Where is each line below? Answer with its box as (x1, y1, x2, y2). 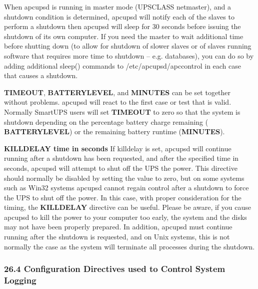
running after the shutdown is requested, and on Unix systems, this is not (4, 231, 230, 242)
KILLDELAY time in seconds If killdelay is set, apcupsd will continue (4, 143, 231, 153)
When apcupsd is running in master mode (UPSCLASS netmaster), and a (4, 2, 231, 12)
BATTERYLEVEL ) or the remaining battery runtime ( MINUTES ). (4, 126, 225, 137)
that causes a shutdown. (4, 70, 78, 81)
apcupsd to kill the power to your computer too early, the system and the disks (4, 211, 247, 222)
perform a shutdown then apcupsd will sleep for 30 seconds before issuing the (4, 21, 241, 32)
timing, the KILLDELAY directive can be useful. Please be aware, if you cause (4, 202, 251, 212)
